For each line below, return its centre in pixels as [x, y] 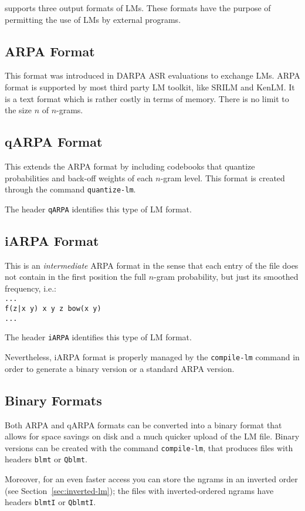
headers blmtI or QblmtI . [50, 502]
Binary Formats [53, 400]
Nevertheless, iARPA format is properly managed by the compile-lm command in [152, 357]
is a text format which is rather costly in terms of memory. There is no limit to [147, 98]
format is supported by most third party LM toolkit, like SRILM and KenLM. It [150, 87]
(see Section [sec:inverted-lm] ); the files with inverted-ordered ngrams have [139, 490]
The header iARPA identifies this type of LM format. [98, 337]
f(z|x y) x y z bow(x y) [53, 309]
